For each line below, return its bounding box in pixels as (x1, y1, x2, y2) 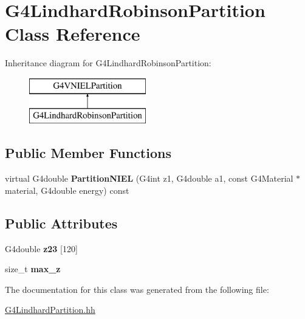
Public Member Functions (5, 143, 171, 162)
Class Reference (5, 21, 140, 46)
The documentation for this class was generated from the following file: (5, 283, 269, 295)
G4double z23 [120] (5, 242, 78, 255)
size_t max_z (5, 262, 61, 275)
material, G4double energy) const (5, 184, 129, 196)
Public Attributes (5, 213, 118, 232)
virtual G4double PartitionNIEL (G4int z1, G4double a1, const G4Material (5, 172, 293, 185)
